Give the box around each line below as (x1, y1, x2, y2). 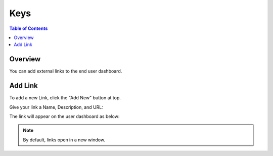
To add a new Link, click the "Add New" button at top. (9, 95, 121, 101)
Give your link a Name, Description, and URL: (9, 104, 103, 110)
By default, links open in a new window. (23, 137, 106, 143)
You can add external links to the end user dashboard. (9, 68, 122, 74)
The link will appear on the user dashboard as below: (9, 113, 120, 119)
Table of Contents (9, 25, 48, 31)
